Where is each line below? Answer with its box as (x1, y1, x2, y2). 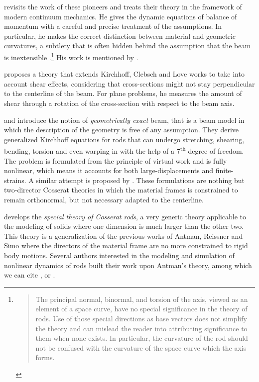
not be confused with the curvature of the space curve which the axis (35, 342, 247, 353)
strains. (4, 175, 26, 185)
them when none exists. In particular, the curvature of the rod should (35, 333, 248, 343)
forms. (35, 352, 55, 363)
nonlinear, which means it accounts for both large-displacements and (4, 165, 214, 176)
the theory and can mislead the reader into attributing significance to (35, 323, 248, 333)
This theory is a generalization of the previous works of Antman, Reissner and (4, 230, 243, 241)
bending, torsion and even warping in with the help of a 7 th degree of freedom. (4, 144, 244, 156)
